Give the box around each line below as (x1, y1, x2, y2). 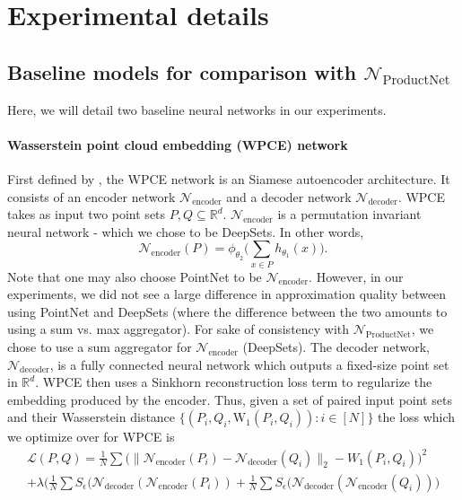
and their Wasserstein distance (7, 408, 176, 426)
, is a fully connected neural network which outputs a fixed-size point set (49, 355, 449, 373)
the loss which (378, 408, 456, 426)
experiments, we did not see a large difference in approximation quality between (7, 285, 447, 303)
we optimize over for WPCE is (7, 427, 175, 446)
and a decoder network (226, 187, 352, 206)
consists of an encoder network (7, 187, 176, 206)
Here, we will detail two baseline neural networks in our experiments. (7, 100, 387, 118)
